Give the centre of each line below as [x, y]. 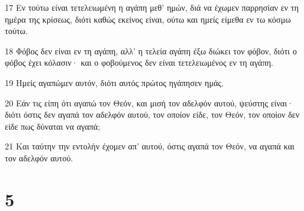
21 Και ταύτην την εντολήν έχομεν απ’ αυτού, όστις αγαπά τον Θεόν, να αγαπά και [150, 146]
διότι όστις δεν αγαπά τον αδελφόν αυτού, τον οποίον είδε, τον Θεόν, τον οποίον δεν [152, 114]
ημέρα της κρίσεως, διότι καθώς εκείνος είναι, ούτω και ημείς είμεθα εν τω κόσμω [148, 19]
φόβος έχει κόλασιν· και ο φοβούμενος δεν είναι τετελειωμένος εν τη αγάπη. [139, 62]
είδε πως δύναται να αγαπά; [53, 126]
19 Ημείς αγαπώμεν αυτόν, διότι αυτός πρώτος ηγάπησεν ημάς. [114, 82]
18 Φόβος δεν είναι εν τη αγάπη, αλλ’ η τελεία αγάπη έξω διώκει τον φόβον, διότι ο [151, 51]
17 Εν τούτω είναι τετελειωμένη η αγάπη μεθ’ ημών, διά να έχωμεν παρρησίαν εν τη [152, 7]
